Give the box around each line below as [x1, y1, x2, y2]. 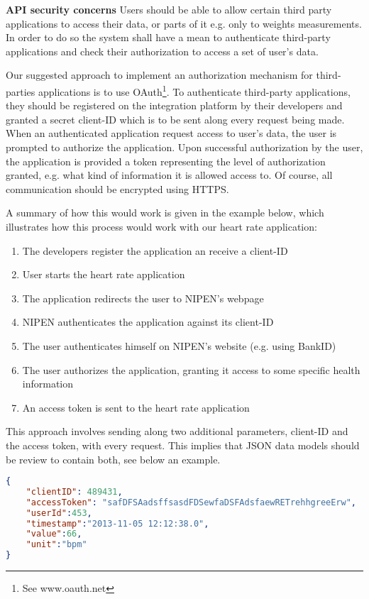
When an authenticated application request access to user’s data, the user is [6, 126, 337, 141]
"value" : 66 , [26, 529, 82, 539]
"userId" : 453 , [26, 507, 92, 518]
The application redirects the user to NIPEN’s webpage [22, 290, 264, 305]
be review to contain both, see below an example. [6, 451, 221, 466]
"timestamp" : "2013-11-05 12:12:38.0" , [26, 518, 209, 529]
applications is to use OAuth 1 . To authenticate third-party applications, [38, 82, 351, 99]
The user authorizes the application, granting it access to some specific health [22, 362, 360, 377]
